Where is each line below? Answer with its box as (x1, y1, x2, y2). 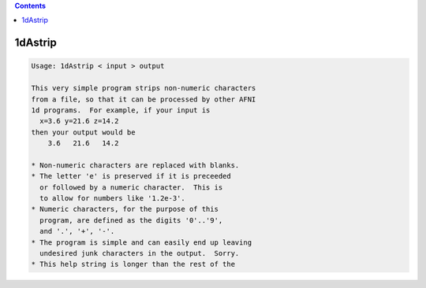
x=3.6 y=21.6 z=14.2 (39, 116, 119, 126)
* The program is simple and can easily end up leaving (31, 238, 252, 247)
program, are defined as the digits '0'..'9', (39, 216, 223, 224)
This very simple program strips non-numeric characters (31, 83, 256, 93)
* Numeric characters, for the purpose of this (31, 205, 219, 214)
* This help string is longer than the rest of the (31, 260, 236, 269)
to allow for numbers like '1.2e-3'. (39, 194, 185, 203)
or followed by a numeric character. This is (39, 183, 223, 192)
